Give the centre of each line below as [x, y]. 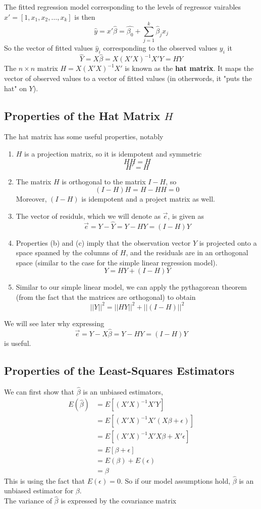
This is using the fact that [45, 480]
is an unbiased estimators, [123, 391]
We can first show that [39, 391]
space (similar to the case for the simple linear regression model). [117, 262]
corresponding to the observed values [160, 48]
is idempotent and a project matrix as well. [148, 199]
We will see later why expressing [54, 323]
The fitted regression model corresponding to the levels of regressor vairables [123, 7]
